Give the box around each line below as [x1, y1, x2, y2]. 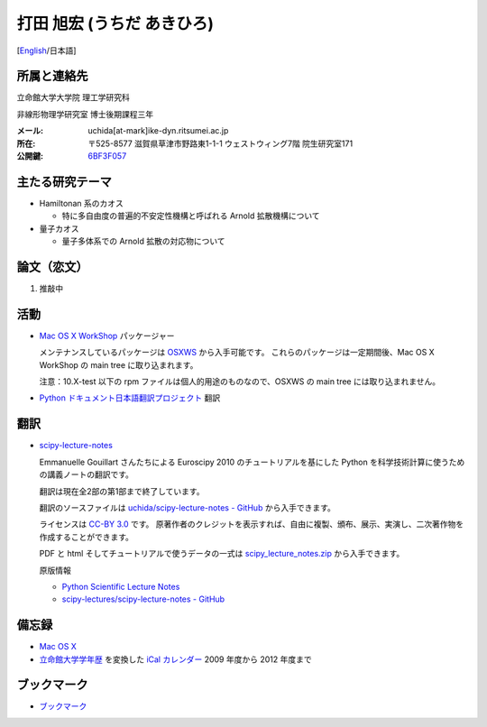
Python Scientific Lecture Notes [61, 581, 180, 592]
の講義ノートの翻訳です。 [39, 469, 134, 480]
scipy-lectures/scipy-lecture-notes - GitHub [61, 594, 225, 604]
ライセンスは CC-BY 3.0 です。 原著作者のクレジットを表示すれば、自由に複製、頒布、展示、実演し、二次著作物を [39, 519, 464, 529]
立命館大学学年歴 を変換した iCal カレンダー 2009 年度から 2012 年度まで [39, 654, 312, 665]
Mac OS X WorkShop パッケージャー [39, 330, 175, 341]
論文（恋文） [16, 259, 88, 274]
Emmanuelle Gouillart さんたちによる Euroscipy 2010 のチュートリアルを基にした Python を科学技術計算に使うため [39, 456, 465, 467]
